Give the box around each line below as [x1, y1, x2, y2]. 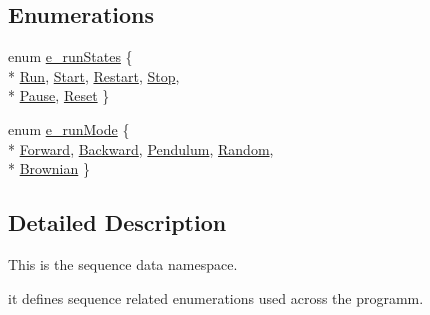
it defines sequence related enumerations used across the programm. [8, 287, 424, 308]
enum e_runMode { [8, 118, 130, 139]
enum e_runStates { [8, 46, 133, 67]
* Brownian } [8, 158, 90, 179]
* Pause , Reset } [8, 85, 110, 106]
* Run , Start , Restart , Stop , [8, 65, 180, 86]
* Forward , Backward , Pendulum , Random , [8, 138, 274, 159]
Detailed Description [8, 207, 227, 238]
